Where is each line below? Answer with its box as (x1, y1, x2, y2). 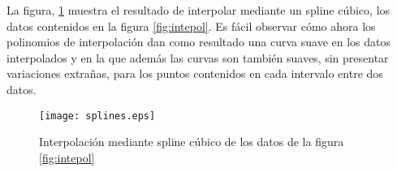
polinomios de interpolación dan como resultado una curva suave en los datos (6, 33, 391, 50)
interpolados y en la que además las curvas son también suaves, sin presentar (6, 49, 389, 66)
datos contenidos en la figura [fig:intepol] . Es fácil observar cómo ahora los (6, 17, 376, 34)
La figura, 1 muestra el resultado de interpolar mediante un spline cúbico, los (6, 2, 391, 18)
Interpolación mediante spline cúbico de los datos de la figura (39, 133, 344, 150)
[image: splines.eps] (39, 110, 156, 122)
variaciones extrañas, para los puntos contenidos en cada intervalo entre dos (6, 65, 383, 82)
